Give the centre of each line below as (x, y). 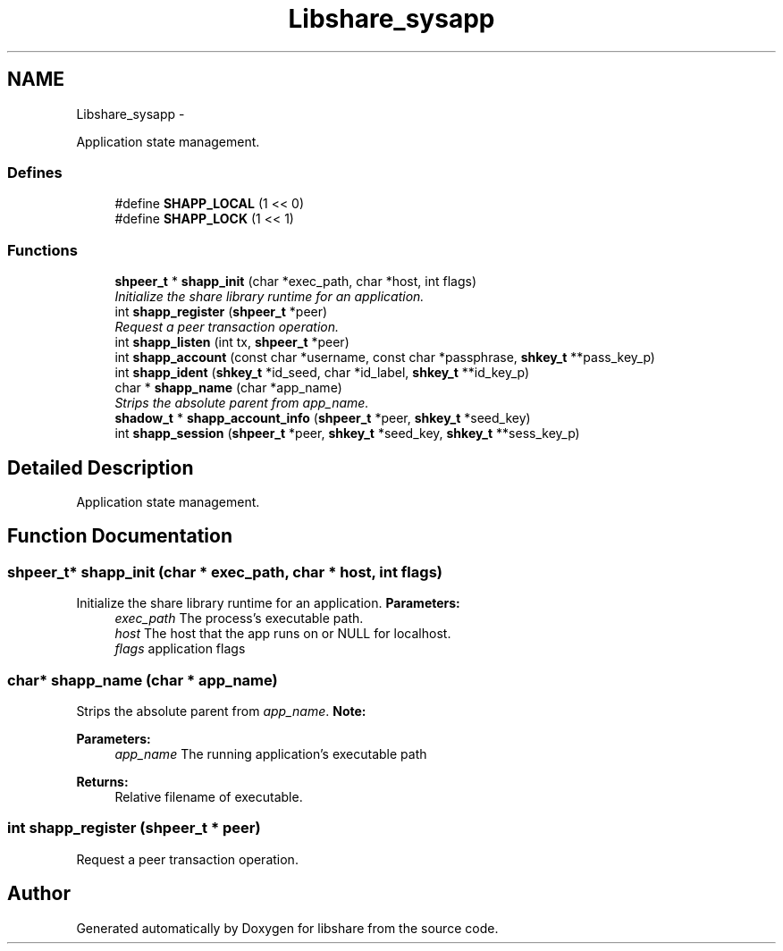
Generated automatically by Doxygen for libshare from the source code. (287, 928)
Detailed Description (101, 467)
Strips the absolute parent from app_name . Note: (221, 711)
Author (39, 894)
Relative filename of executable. (209, 796)
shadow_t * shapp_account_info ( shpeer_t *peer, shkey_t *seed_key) (323, 418)
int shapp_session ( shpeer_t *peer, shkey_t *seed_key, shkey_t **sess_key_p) (347, 433)
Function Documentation (120, 536)
